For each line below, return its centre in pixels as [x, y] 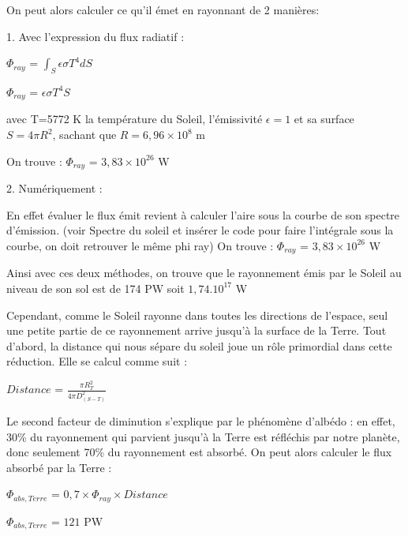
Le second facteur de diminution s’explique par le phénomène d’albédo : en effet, [201, 421]
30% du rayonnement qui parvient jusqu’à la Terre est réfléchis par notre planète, [203, 436]
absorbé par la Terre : [59, 467]
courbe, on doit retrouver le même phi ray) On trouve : [140, 245]
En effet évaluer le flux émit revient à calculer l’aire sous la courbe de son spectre [203, 214]
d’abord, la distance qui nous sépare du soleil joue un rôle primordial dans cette [199, 345]
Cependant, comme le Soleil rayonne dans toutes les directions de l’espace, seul [197, 315]
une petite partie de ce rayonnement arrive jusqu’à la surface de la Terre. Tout [197, 330]
